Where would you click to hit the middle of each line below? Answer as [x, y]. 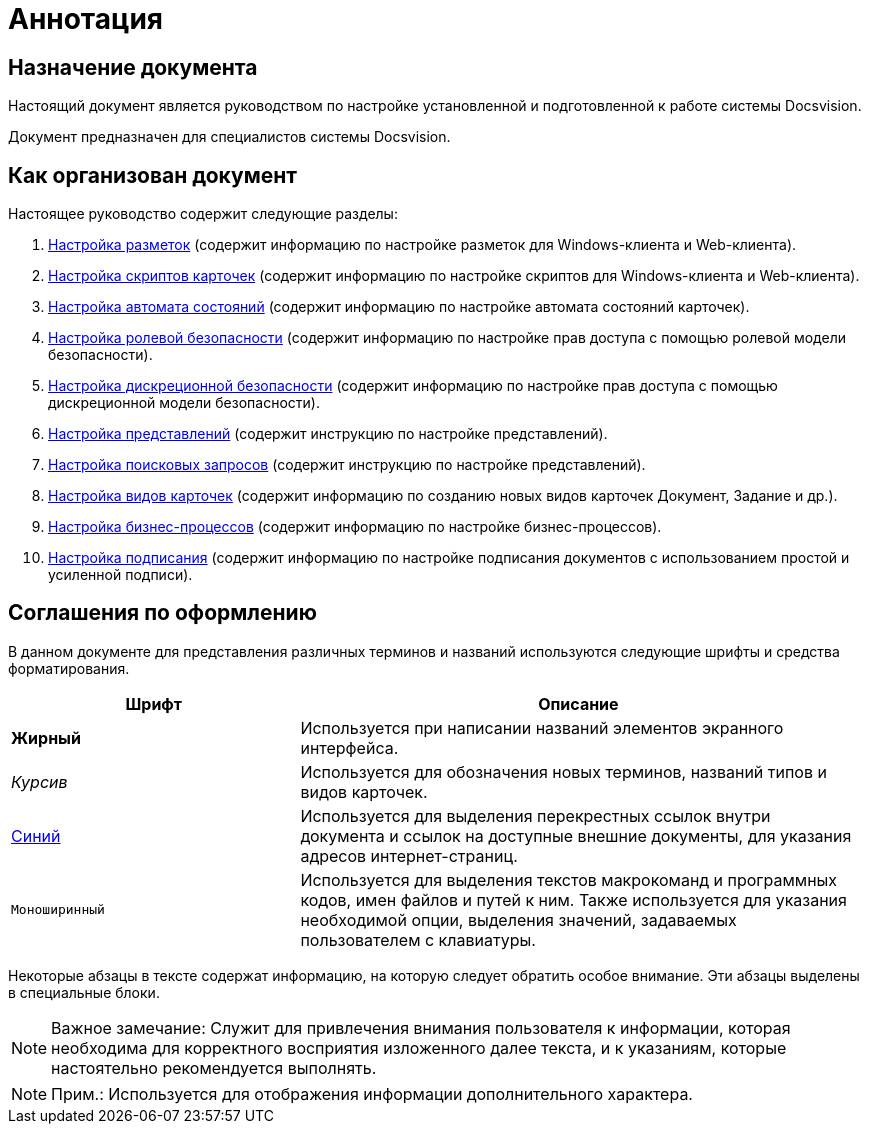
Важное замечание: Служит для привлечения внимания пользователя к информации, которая [421, 1027]
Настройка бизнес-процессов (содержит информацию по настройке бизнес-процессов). [355, 527]
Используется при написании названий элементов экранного [542, 727]
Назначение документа [133, 67]
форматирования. [69, 668]
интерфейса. [349, 747]
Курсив [39, 781]
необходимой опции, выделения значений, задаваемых [518, 919]
